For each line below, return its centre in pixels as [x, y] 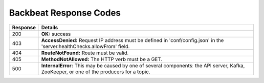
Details [50, 27]
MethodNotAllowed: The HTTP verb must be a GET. [102, 59]
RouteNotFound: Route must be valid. [85, 53]
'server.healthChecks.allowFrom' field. [86, 46]
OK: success [56, 34]
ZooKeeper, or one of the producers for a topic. [96, 72]
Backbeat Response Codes [65, 13]
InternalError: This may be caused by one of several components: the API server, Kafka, [143, 65]
